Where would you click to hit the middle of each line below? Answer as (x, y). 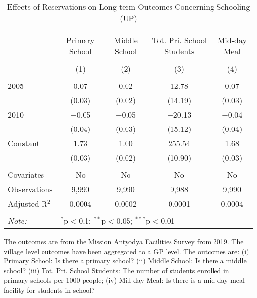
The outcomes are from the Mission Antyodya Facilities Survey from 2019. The (124, 241)
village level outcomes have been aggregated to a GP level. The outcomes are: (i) (127, 251)
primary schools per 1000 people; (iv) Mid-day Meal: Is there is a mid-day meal (124, 280)
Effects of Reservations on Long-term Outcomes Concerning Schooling (128, 7)
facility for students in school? (49, 289)
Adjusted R (28, 203)
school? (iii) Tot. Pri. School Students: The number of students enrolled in (117, 270)
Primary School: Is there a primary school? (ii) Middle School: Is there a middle (125, 261)
